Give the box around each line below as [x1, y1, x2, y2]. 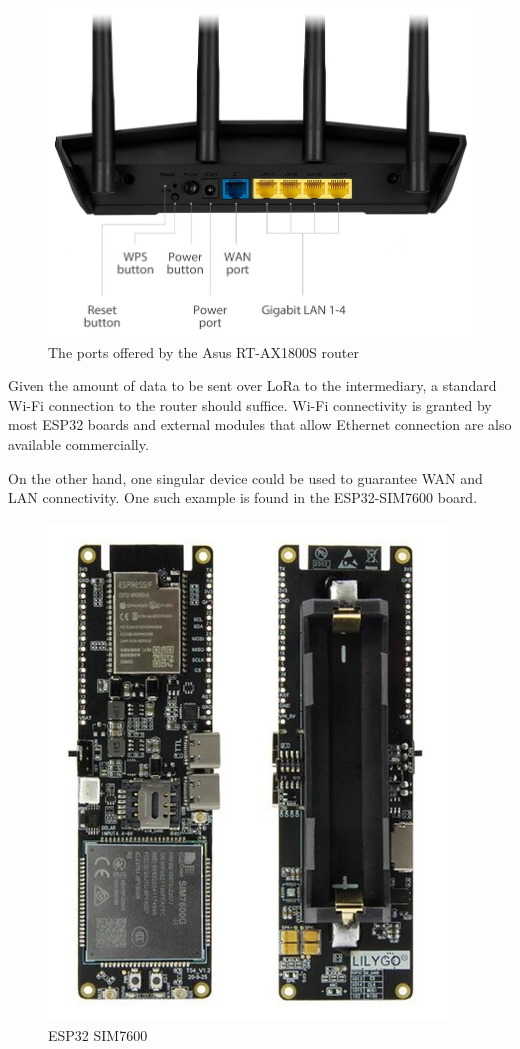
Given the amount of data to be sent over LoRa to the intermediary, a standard [8, 375, 497, 396]
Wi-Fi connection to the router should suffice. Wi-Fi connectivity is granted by [8, 394, 492, 415]
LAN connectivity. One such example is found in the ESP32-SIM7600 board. [8, 487, 478, 508]
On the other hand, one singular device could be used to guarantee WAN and [8, 467, 483, 488]
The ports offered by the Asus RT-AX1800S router [48, 341, 359, 362]
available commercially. [8, 434, 149, 455]
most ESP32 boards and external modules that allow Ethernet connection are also [8, 414, 512, 435]
